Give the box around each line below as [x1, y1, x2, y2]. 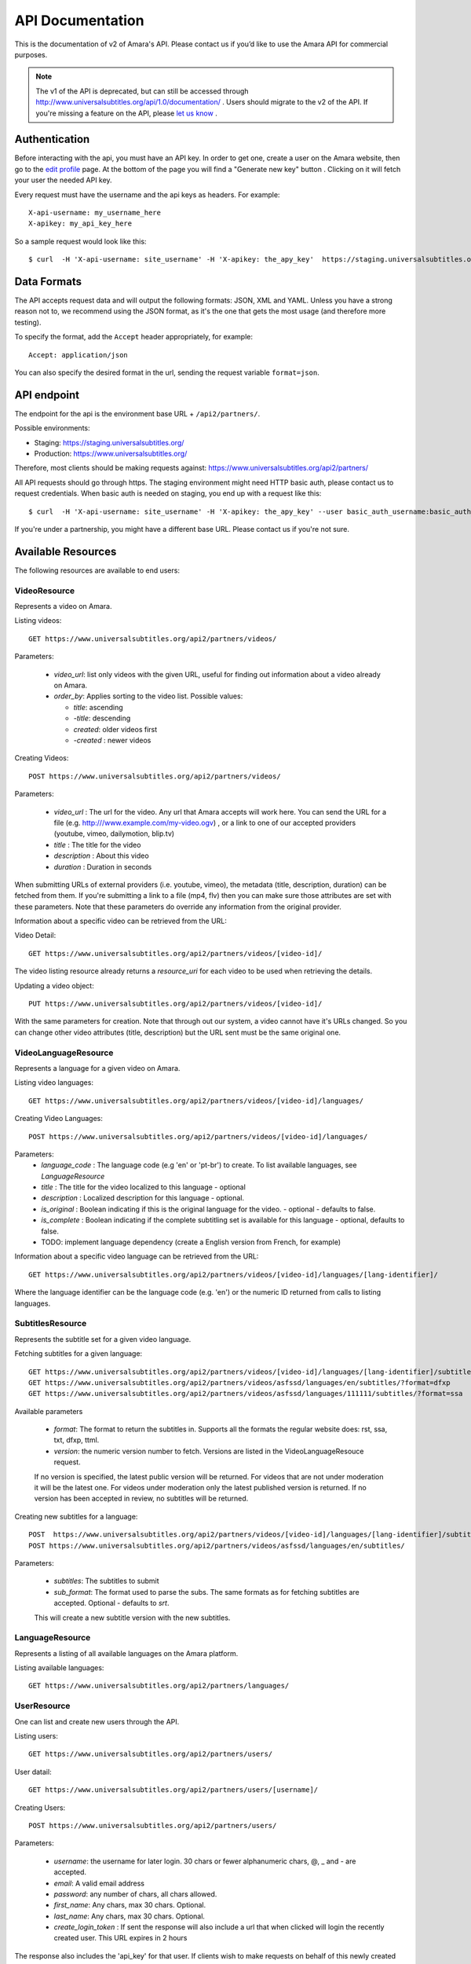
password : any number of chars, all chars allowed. [53, 1889, 217, 1899]
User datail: [14, 1767, 52, 1776]
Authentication [14, 133, 90, 146]
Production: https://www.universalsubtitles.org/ [34, 449, 188, 459]
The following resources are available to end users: [14, 566, 181, 575]
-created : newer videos [73, 735, 152, 745]
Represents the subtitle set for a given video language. [14, 1334, 192, 1343]
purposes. [14, 49, 48, 59]
